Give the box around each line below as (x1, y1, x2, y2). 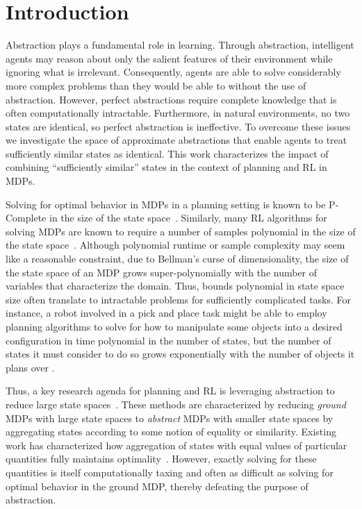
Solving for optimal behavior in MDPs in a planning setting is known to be (6, 197, 326, 211)
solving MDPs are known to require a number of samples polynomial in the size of (6, 224, 356, 238)
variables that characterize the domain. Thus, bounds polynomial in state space (6, 278, 345, 293)
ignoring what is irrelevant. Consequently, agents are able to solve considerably (6, 65, 341, 79)
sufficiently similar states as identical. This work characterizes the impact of (6, 146, 329, 160)
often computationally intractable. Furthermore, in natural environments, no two (6, 106, 350, 120)
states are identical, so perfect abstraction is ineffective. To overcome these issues (6, 119, 351, 133)
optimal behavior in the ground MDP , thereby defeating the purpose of (6, 478, 308, 493)
